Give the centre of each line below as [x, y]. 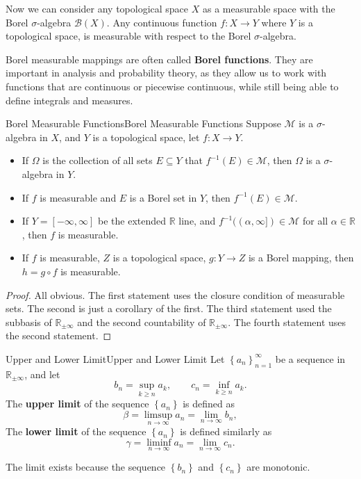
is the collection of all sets [98, 160]
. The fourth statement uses [287, 322]
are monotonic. [278, 467]
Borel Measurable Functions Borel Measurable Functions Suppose [143, 123]
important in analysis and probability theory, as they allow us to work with [166, 73]
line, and [197, 221]
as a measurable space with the [269, 8]
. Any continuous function [162, 22]
